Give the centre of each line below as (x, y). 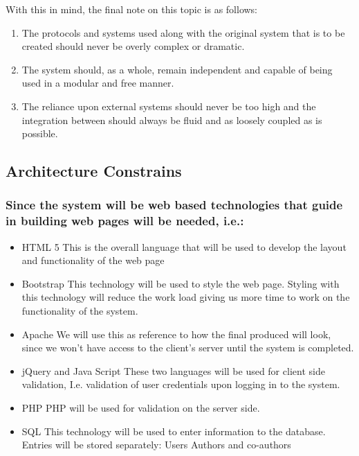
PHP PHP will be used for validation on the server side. (141, 408)
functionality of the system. (80, 311)
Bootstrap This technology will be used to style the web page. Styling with (181, 283)
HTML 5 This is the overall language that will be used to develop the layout (184, 246)
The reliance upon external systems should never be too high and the (169, 106)
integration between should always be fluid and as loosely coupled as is (172, 120)
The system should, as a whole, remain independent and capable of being (177, 69)
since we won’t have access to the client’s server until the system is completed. (188, 348)
